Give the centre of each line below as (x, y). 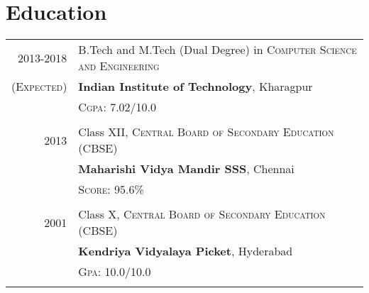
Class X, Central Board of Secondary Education (202, 214)
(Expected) (39, 87)
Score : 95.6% (111, 189)
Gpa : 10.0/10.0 (115, 272)
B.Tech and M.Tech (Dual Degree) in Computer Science (217, 50)
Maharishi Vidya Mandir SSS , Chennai (186, 169)
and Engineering (119, 66)
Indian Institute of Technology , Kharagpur (195, 87)
